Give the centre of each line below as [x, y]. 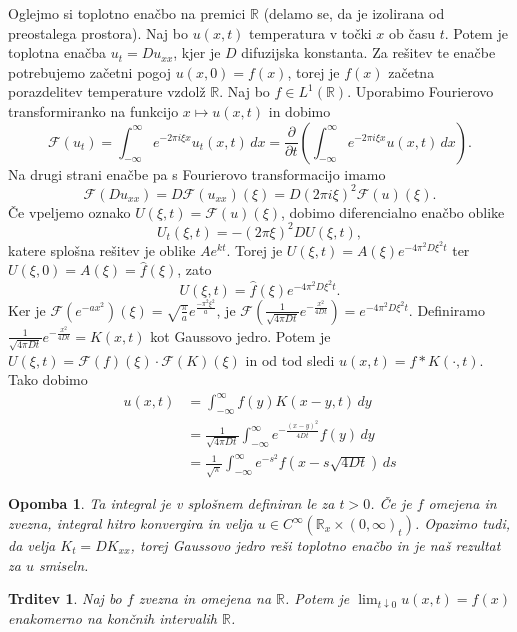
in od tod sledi [290, 359]
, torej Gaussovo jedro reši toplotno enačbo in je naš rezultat [315, 545]
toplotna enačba [57, 52]
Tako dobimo [48, 379]
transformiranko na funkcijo [93, 110]
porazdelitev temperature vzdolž [107, 91]
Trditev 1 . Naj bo [65, 598]
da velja [32, 545]
